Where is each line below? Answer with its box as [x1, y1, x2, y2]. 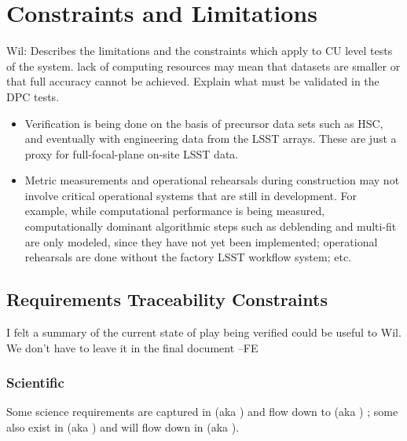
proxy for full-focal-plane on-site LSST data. [24, 145, 239, 162]
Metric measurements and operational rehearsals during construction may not [24, 172, 400, 188]
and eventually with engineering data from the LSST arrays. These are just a [24, 130, 397, 147]
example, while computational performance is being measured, [24, 202, 325, 219]
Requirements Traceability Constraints [6, 287, 328, 312]
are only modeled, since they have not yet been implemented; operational [24, 233, 378, 250]
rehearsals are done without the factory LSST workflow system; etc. [24, 249, 352, 265]
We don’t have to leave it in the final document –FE [6, 339, 258, 355]
